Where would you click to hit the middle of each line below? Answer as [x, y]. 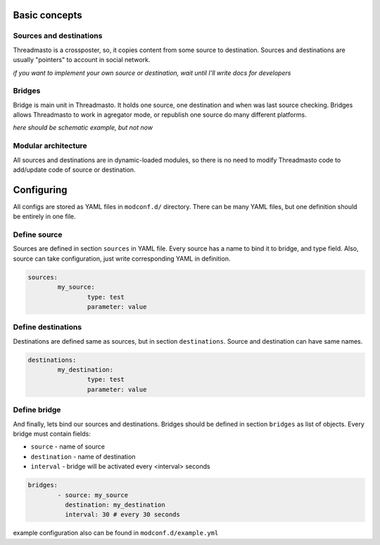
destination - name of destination [83, 456]
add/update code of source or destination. [75, 170]
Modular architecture [50, 146]
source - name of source [68, 446]
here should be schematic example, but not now [83, 127]
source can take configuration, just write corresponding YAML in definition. [122, 258]
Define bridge [37, 410]
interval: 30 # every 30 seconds [122, 515]
